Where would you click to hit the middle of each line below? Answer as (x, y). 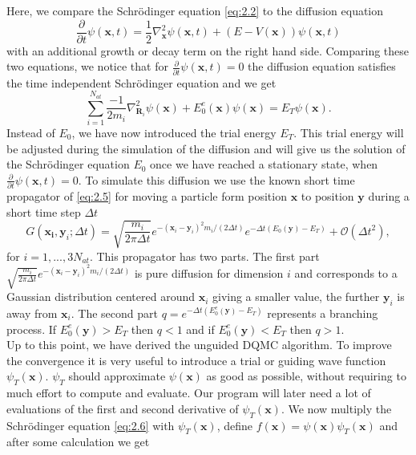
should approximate (117, 376)
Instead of (31, 132)
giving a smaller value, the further (296, 297)
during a (389, 196)
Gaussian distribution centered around (101, 297)
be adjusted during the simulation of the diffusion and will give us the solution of (206, 148)
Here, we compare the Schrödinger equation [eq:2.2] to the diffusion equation (195, 10)
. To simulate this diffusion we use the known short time (216, 179)
